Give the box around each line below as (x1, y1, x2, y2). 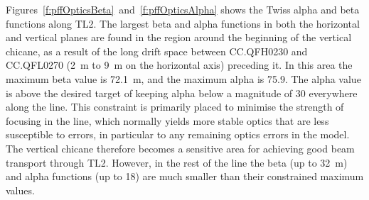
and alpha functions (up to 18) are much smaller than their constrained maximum (6, 169, 364, 184)
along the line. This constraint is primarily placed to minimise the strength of (6, 99, 344, 114)
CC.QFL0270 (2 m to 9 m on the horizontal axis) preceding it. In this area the (6, 57, 353, 72)
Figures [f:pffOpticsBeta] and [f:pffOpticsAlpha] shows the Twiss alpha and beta (6, 2, 360, 16)
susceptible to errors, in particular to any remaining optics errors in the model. (6, 127, 350, 142)
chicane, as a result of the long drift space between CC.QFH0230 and (6, 43, 308, 58)
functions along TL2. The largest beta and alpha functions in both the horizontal (6, 16, 360, 30)
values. (6, 182, 35, 197)
